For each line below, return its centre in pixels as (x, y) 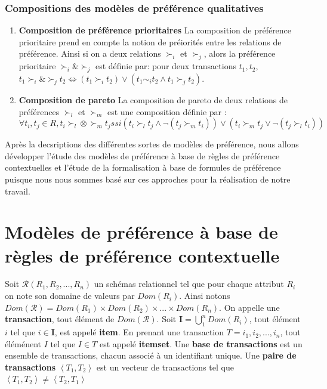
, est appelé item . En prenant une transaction (139, 332)
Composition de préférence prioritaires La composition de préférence (155, 30)
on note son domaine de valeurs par (70, 296)
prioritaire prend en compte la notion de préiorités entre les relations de (150, 41)
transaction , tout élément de (60, 319)
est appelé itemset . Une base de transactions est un (201, 343)
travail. (18, 191)
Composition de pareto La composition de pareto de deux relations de (153, 100)
